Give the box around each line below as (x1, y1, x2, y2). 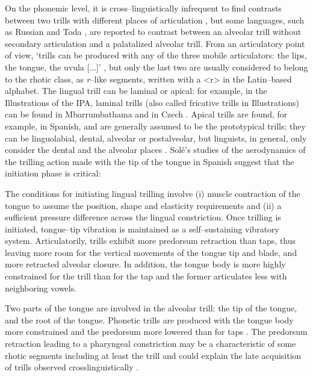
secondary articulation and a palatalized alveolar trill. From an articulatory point (5, 37, 305, 49)
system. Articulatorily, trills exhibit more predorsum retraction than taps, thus (5, 234, 296, 247)
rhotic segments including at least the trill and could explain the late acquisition (5, 349, 302, 361)
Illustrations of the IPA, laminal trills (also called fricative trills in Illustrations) (5, 96, 300, 108)
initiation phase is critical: (5, 167, 101, 179)
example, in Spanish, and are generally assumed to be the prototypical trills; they (5, 119, 306, 132)
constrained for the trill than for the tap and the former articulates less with (5, 270, 287, 282)
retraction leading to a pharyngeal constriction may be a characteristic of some (5, 337, 296, 350)
